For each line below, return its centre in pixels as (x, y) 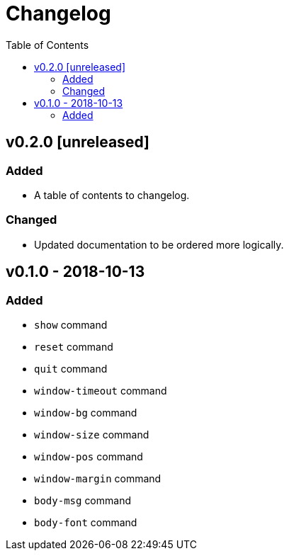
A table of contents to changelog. (112, 195)
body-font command (86, 522)
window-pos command (89, 456)
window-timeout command (101, 390)
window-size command (92, 434)
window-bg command (86, 412)
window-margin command (98, 478)
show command (71, 324)
